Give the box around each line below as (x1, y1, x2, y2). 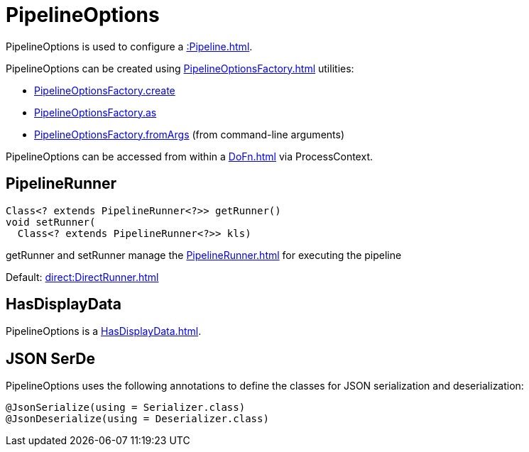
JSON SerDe (6, 349, 95, 368)
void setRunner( (6, 216, 96, 228)
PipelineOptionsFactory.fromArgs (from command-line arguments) (34, 128, 345, 140)
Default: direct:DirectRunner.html (6, 270, 159, 283)
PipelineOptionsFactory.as (34, 106, 157, 118)
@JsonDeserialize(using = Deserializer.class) (6, 413, 269, 425)
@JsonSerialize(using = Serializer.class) (6, 402, 246, 414)
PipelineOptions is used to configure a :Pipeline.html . (6, 40, 253, 53)
